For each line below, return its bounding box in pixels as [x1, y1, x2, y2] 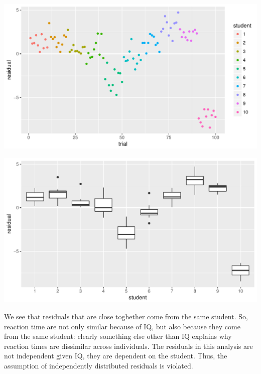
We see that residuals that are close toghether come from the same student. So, [4, 311, 248, 322]
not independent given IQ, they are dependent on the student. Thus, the [4, 350, 227, 361]
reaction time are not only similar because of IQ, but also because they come [4, 321, 240, 331]
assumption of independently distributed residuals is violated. [4, 360, 193, 370]
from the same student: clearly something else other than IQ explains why [4, 331, 232, 341]
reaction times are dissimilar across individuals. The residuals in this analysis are [4, 340, 253, 351]
